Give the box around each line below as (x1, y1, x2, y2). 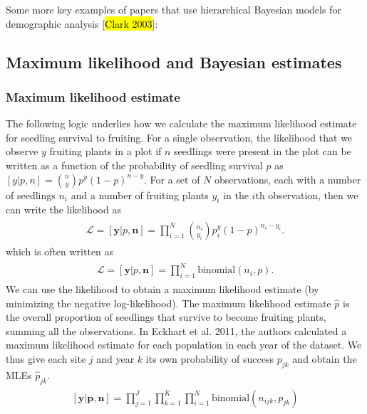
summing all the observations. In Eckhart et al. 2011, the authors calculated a (6, 323, 347, 338)
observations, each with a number (214, 171, 361, 186)
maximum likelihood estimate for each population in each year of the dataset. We (6, 337, 362, 352)
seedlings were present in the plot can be (174, 144, 351, 159)
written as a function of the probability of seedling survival (6, 157, 263, 172)
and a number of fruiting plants (71, 187, 209, 202)
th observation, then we (255, 187, 358, 202)
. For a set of (143, 171, 200, 186)
